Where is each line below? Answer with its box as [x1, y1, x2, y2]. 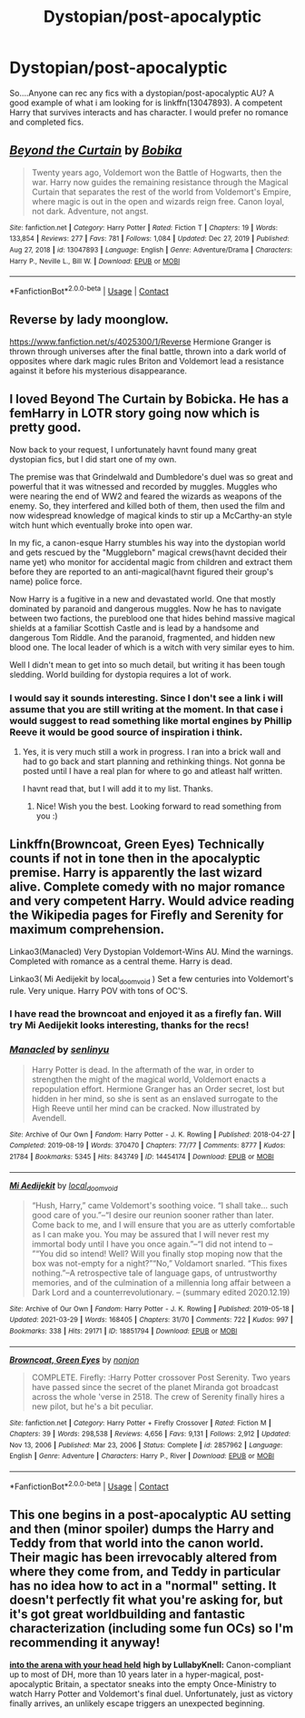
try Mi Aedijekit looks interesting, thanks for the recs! [9, 1019, 250, 1032]
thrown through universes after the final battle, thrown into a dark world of [9, 345, 287, 356]
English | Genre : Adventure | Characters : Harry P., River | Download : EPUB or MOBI [9, 1452, 275, 1461]
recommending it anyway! [9, 1635, 161, 1651]
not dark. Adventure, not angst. [31, 205, 149, 216]
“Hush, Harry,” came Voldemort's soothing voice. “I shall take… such [31, 1199, 289, 1210]
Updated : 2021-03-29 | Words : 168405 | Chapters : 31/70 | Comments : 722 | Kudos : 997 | [9, 1316, 293, 1325]
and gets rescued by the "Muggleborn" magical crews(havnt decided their [9, 547, 288, 558]
